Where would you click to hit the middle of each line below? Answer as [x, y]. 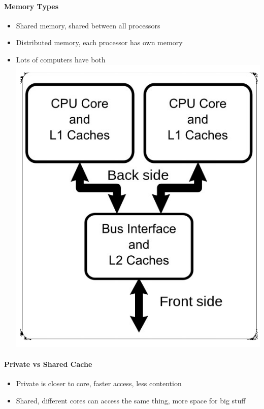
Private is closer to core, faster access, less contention [99, 383]
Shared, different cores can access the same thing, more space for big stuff [131, 400]
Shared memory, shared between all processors [88, 25]
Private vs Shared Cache [48, 364]
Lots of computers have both [61, 59]
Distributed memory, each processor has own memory [99, 42]
